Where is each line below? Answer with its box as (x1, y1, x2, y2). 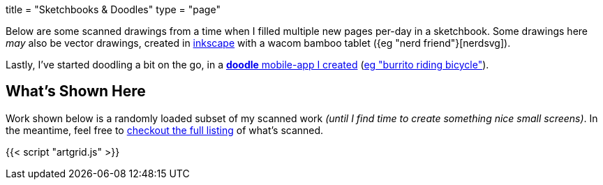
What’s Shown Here (6, 82, 146, 101)
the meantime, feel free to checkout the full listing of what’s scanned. (6, 124, 324, 136)
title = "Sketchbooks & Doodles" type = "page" (6, 3, 221, 15)
